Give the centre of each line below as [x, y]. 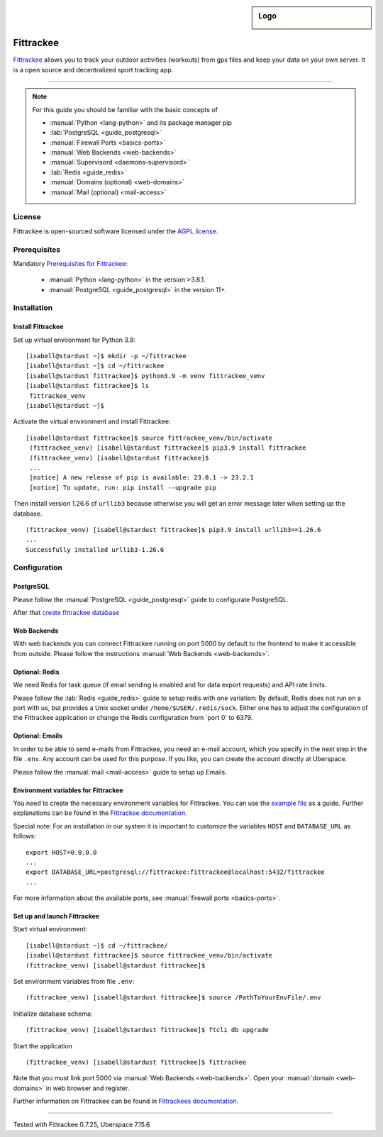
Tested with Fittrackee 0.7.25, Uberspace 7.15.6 [82, 1124]
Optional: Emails [38, 736]
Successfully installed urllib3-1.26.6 [95, 549]
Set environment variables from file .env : [74, 982]
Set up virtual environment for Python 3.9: [74, 340]
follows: [24, 836]
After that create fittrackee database [66, 613]
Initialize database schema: [53, 1014]
